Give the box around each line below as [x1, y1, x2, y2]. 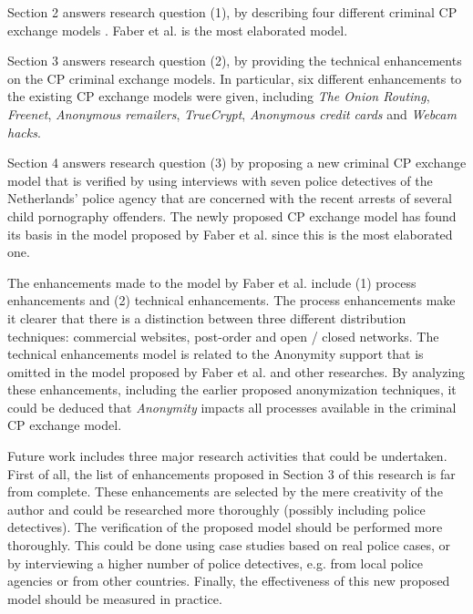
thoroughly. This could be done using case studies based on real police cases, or [7, 536, 451, 555]
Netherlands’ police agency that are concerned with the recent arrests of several [7, 189, 452, 208]
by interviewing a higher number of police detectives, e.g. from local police [7, 553, 424, 572]
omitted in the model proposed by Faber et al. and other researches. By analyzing [7, 362, 466, 381]
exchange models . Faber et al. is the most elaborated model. [7, 20, 348, 39]
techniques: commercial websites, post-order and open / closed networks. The [7, 326, 439, 345]
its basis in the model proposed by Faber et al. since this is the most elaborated [7, 224, 453, 243]
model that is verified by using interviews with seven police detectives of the [7, 170, 433, 189]
